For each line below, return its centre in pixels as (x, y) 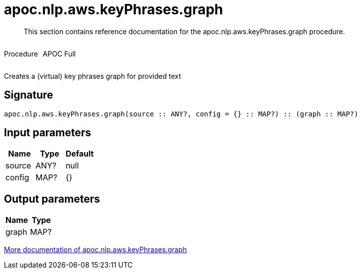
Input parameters (48, 133)
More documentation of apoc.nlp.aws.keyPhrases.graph (95, 250)
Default (80, 154)
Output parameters (52, 199)
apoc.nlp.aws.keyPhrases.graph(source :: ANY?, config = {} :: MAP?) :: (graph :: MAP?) (181, 114)
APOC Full (59, 54)
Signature (29, 95)
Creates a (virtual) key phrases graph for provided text (92, 76)
